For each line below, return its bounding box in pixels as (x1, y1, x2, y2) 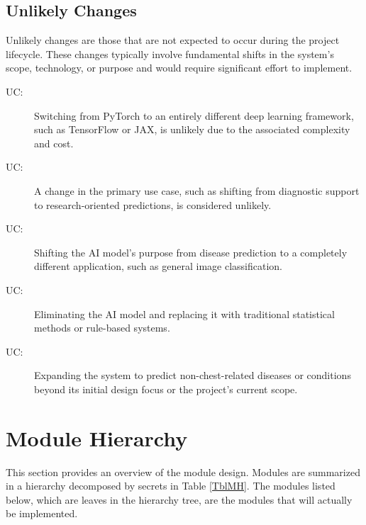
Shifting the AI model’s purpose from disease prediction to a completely (34, 244, 348, 259)
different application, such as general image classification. (34, 259, 282, 273)
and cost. (34, 135, 74, 150)
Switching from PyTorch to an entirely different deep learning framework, (34, 108, 354, 123)
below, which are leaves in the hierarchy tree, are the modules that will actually (6, 492, 353, 507)
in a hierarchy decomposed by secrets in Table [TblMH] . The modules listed (6, 478, 335, 493)
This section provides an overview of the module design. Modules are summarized (6, 464, 360, 479)
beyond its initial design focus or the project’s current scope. (34, 381, 298, 396)
